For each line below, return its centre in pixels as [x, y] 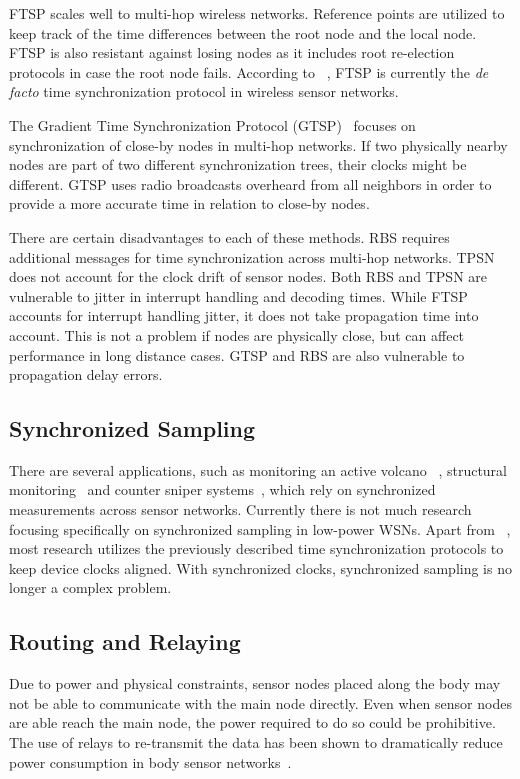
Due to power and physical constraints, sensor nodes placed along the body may [255, 683]
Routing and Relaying [125, 641]
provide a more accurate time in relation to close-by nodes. [189, 203]
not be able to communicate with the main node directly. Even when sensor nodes [260, 702]
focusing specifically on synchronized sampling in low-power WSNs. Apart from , [260, 528]
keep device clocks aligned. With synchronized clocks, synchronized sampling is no [260, 567]
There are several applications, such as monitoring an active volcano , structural [258, 469]
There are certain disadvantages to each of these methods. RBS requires [229, 236]
